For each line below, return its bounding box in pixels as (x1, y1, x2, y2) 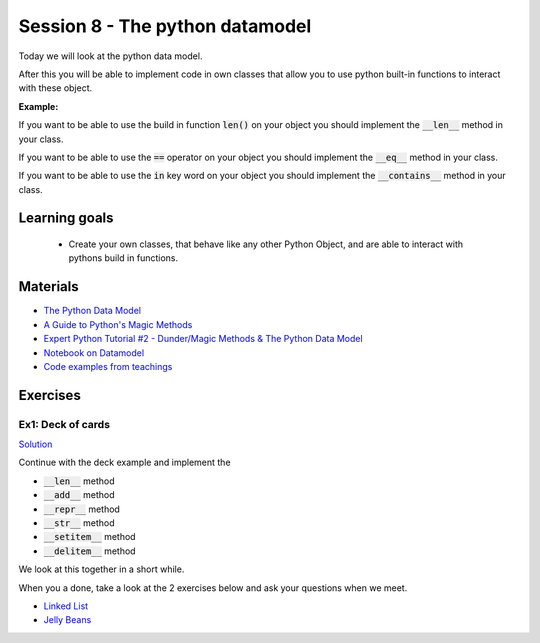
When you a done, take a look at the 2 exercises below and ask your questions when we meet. (18, 581, 408, 594)
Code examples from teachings (43, 360, 173, 372)
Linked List (43, 600, 89, 612)
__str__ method (43, 517, 115, 529)
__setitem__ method (43, 531, 136, 543)
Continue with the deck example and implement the (18, 456, 231, 469)
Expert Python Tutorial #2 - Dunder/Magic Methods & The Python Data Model (43, 333, 364, 345)
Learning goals (18, 210, 114, 227)
